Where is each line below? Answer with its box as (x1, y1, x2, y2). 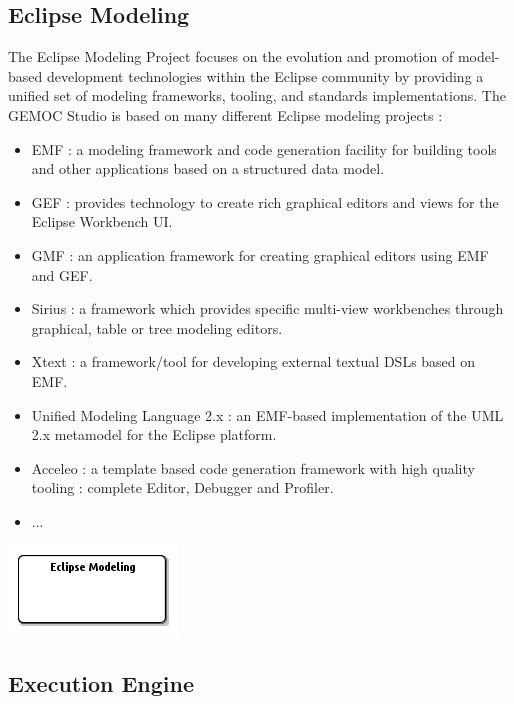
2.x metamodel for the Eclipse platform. (31, 424, 277, 445)
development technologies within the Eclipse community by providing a (46, 65, 484, 86)
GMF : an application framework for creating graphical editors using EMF (31, 244, 489, 265)
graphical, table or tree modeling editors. (31, 317, 283, 338)
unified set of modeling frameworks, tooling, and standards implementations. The (8, 85, 506, 106)
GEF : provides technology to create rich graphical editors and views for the (31, 191, 499, 212)
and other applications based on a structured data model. (31, 158, 385, 179)
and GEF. (31, 264, 93, 285)
